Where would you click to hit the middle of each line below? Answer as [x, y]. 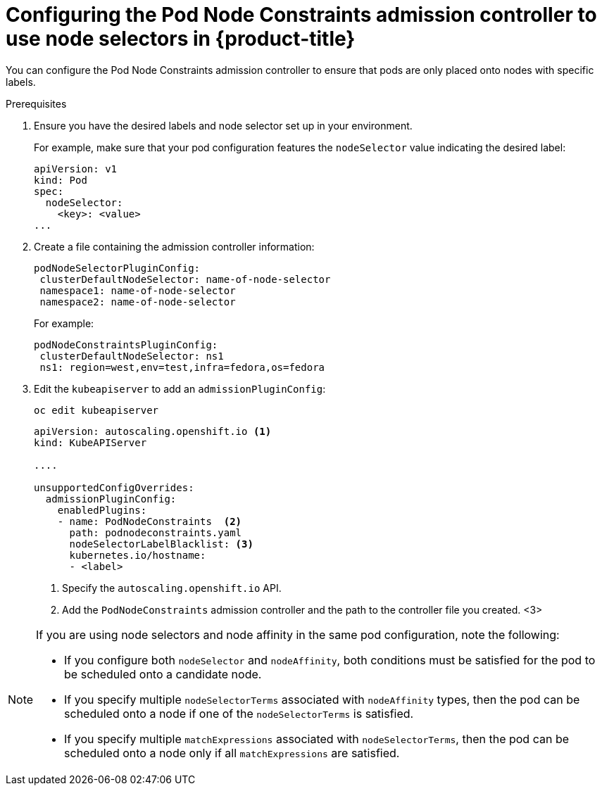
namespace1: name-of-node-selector [138, 290]
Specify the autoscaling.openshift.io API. [172, 588]
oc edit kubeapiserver [96, 410]
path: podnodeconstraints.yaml [156, 532]
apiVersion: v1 [76, 169]
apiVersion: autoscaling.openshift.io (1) [153, 431]
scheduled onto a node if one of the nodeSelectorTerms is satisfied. [239, 713]
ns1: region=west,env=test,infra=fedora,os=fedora [182, 367]
